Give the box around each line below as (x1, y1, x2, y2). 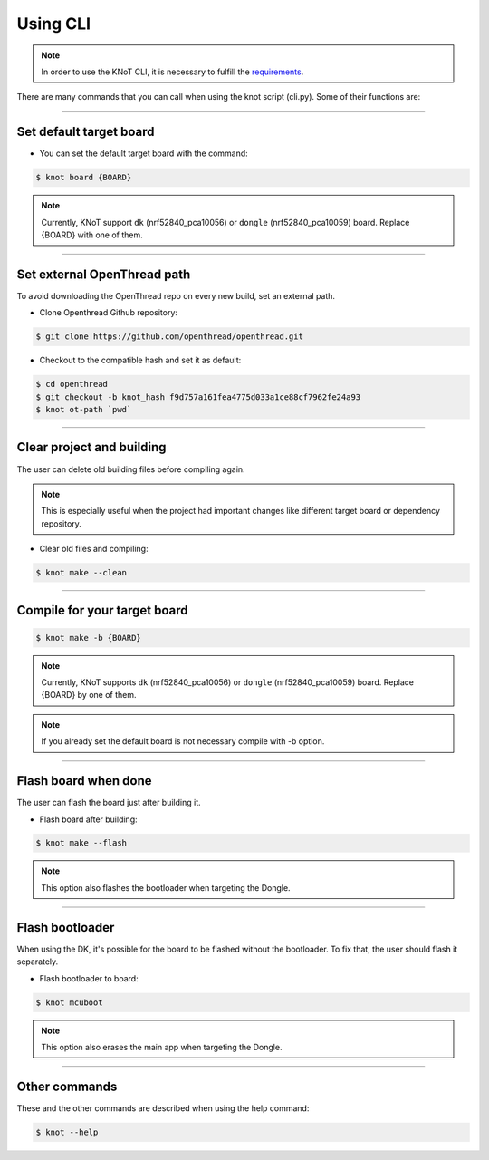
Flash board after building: (39, 814, 138, 825)
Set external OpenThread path (16, 266, 191, 282)
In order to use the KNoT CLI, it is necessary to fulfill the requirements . (41, 66, 304, 77)
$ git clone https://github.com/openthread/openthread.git (35, 332, 303, 342)
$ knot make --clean (35, 567, 127, 578)
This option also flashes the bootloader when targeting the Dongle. (41, 882, 291, 893)
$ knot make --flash (35, 838, 127, 848)
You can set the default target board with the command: (39, 148, 248, 159)
